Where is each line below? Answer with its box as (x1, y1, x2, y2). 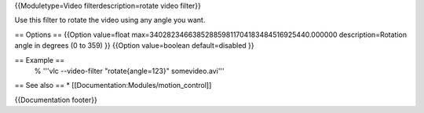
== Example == (14, 55, 65, 64)
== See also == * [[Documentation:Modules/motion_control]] (14, 81, 212, 90)
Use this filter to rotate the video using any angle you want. (14, 16, 206, 25)
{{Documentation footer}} (14, 95, 97, 104)
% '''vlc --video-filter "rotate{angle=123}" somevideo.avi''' (34, 66, 225, 75)
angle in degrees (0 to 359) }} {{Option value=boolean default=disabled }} (14, 41, 254, 50)
